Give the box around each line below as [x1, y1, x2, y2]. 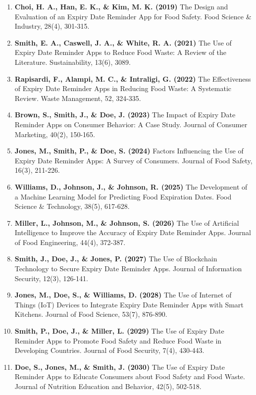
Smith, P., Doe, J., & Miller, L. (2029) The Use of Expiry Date [14, 326, 224, 336]
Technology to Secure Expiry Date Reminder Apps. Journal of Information [14, 263, 242, 274]
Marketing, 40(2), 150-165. [14, 129, 96, 139]
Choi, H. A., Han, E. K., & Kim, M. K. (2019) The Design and [14, 1, 228, 11]
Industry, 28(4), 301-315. [14, 21, 90, 31]
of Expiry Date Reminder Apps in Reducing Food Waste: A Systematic [14, 83, 232, 94]
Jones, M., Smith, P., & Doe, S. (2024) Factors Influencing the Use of [14, 146, 244, 156]
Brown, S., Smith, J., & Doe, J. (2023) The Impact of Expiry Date [14, 109, 236, 120]
